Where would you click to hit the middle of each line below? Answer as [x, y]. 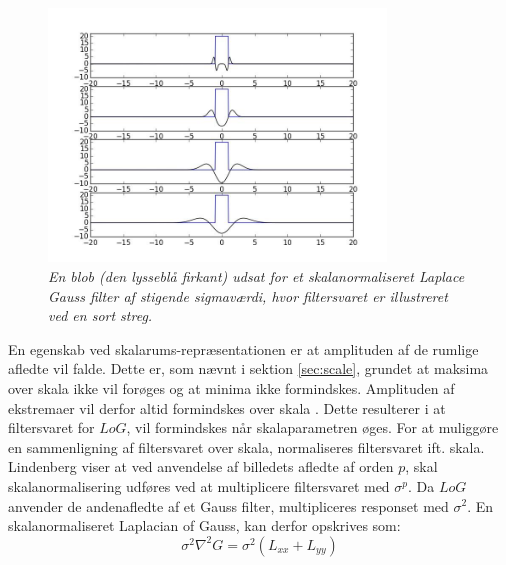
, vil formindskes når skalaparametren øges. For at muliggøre [312, 427]
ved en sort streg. [100, 315]
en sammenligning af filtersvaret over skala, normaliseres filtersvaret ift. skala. [246, 446]
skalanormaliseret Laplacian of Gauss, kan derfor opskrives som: [204, 525]
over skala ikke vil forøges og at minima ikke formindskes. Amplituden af [231, 387]
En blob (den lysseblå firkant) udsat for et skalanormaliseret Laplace [256, 275]
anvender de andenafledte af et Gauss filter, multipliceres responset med [228, 505]
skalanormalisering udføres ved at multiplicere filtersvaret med [199, 485]
